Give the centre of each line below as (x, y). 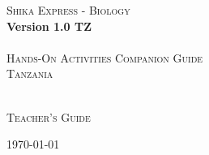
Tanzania (30, 73)
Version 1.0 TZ (49, 26)
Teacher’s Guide (49, 116)
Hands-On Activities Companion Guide (105, 57)
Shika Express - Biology (68, 10)
